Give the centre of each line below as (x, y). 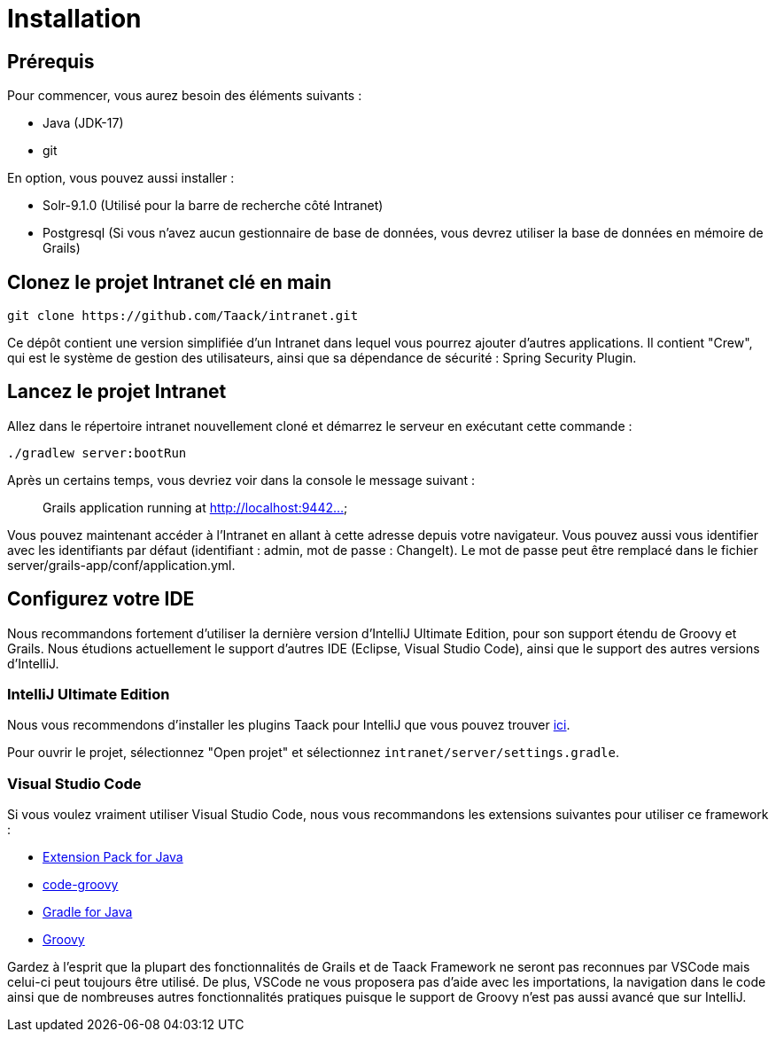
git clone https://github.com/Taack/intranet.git (183, 316)
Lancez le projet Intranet (117, 392)
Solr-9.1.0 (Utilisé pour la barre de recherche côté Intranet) (213, 206)
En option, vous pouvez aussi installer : (121, 178)
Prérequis (51, 61)
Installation (74, 19)
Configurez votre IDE (101, 599)
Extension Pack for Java (113, 857)
